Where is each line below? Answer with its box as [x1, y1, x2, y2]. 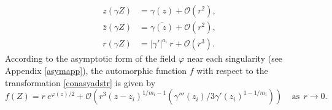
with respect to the [196, 64, 268, 76]
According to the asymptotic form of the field [5, 52, 176, 65]
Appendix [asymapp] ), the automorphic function [5, 64, 187, 76]
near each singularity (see [187, 52, 283, 65]
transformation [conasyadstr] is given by [5, 76, 156, 89]
